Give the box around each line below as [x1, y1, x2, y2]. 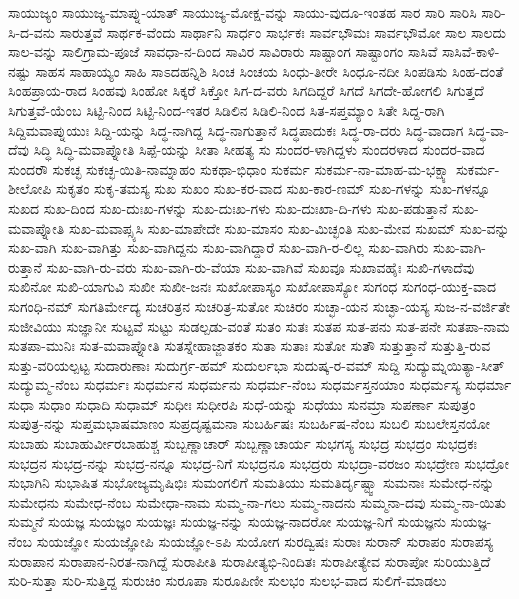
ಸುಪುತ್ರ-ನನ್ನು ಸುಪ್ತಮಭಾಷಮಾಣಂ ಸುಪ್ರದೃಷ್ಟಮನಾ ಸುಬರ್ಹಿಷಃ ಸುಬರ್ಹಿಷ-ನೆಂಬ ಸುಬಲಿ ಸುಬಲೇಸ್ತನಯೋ [8, 413, 490, 434]
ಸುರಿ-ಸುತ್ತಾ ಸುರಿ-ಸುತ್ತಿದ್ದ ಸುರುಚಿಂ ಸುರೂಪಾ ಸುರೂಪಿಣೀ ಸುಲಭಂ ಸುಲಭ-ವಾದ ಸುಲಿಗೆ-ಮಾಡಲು [8, 570, 447, 591]
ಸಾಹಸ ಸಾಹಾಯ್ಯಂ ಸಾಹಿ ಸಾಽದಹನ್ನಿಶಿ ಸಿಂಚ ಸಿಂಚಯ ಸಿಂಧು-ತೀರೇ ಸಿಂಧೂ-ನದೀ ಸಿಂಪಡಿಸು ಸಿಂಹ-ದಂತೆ [35, 60, 504, 81]
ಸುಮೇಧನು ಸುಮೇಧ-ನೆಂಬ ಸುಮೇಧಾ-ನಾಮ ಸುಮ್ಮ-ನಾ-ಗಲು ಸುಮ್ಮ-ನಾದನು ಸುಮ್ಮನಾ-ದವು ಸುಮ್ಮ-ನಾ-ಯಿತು [8, 491, 507, 512]
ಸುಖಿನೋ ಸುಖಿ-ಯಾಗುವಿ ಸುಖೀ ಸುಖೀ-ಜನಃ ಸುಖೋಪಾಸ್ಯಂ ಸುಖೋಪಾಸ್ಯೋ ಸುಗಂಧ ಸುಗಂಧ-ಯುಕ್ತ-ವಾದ [8, 276, 497, 297]
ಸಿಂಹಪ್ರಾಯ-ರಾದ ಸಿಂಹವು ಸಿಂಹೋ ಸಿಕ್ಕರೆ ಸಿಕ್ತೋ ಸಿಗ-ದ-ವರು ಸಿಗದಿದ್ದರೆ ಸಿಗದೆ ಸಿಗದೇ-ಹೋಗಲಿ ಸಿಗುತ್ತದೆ [8, 80, 484, 101]
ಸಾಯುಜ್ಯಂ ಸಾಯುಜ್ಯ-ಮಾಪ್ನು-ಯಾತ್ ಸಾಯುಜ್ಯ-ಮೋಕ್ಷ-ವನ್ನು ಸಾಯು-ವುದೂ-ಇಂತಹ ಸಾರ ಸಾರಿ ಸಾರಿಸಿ [8, 2, 477, 22]
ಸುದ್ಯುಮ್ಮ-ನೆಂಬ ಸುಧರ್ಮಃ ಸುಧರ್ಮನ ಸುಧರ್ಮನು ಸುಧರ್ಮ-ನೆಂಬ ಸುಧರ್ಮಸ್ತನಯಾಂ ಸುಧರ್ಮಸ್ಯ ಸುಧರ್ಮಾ [8, 374, 512, 395]
